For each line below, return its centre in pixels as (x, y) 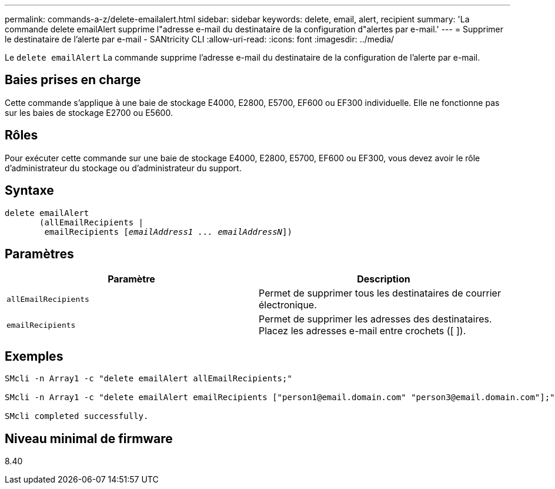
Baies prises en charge (73, 80)
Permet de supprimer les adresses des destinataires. (375, 319)
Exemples (34, 356)
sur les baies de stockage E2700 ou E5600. (89, 112)
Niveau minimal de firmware (89, 438)
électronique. (288, 305)
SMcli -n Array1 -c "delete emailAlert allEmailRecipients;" (148, 379)
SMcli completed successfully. (77, 416)
